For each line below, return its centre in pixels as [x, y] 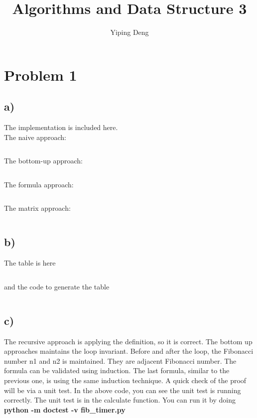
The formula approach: [39, 184]
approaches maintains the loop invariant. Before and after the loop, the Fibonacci [129, 351]
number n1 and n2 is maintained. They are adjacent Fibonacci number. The [120, 360]
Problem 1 [41, 74]
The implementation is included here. [61, 127]
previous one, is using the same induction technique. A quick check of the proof [125, 380]
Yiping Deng [129, 32]
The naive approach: [35, 137]
